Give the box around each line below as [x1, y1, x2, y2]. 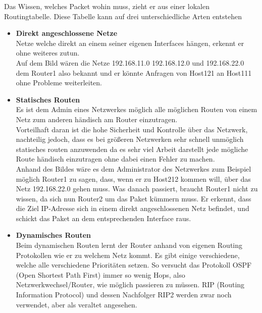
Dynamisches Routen [16, 230, 91, 240]
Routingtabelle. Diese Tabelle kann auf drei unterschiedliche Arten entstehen [4, 11, 242, 21]
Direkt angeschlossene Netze [16, 28, 118, 38]
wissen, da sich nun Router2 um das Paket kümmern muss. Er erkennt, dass [16, 193, 251, 203]
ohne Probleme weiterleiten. [16, 77, 102, 88]
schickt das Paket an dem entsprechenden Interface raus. [16, 213, 191, 223]
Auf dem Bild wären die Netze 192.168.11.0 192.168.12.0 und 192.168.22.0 [16, 57, 244, 68]
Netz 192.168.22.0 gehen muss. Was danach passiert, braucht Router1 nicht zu [16, 183, 258, 194]
